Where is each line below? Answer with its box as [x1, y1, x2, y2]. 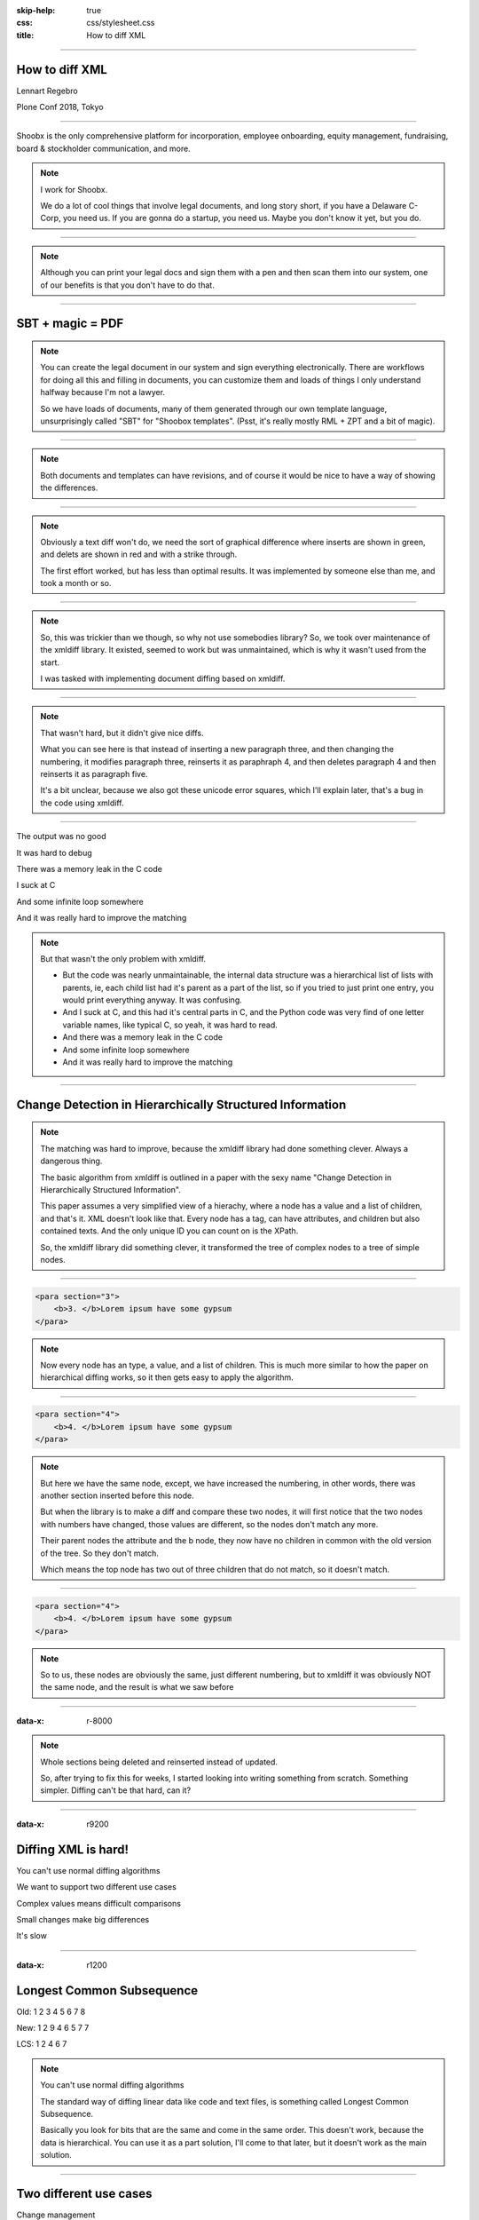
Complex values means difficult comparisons [16, 1898, 182, 1908]
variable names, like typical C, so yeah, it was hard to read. [62, 1019, 279, 1030]
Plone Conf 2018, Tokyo [16, 102, 104, 113]
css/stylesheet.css [86, 18, 155, 28]
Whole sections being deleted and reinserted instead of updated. [40, 1756, 279, 1767]
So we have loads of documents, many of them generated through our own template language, [40, 403, 388, 414]
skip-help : [16, 5, 56, 15]
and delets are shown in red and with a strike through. [40, 549, 238, 559]
